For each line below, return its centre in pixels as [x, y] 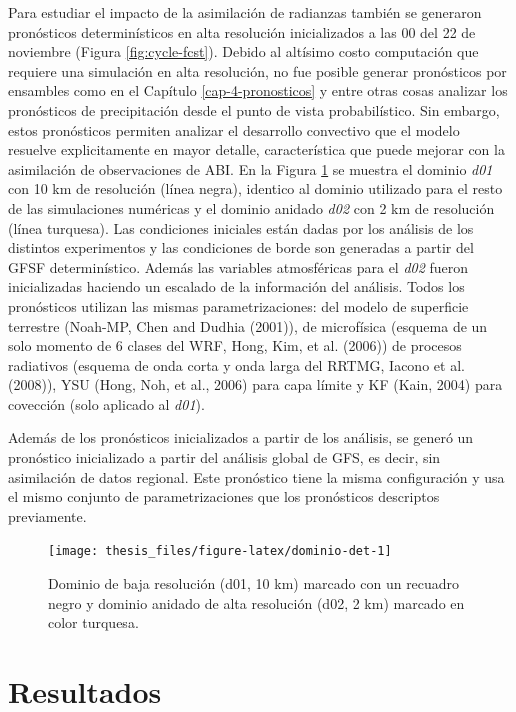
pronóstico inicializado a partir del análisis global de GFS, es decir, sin [224, 457]
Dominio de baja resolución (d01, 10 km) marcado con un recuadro [254, 583]
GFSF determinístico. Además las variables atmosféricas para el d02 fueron [238, 266]
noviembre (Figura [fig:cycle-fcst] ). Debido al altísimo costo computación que [243, 51]
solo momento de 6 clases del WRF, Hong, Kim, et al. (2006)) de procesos [235, 345]
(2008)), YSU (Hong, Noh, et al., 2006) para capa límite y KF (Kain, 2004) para [255, 384]
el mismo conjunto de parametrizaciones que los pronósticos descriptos [224, 496]
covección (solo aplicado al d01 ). [106, 403]
